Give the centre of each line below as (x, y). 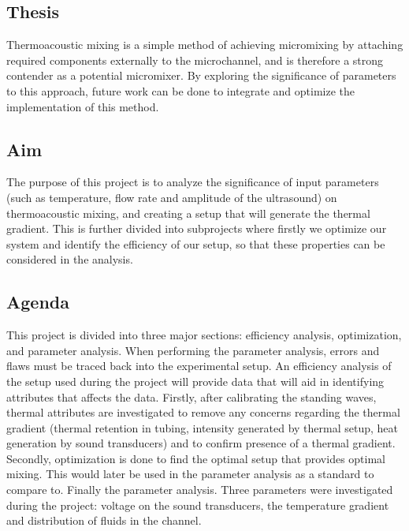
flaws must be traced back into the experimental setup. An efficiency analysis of (199, 366)
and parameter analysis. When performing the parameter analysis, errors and (193, 350)
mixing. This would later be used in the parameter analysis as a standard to (190, 474)
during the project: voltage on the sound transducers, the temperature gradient (198, 505)
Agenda (38, 302)
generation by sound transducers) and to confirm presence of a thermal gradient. (201, 443)
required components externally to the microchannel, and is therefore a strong (195, 60)
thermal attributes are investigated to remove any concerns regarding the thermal (203, 412)
